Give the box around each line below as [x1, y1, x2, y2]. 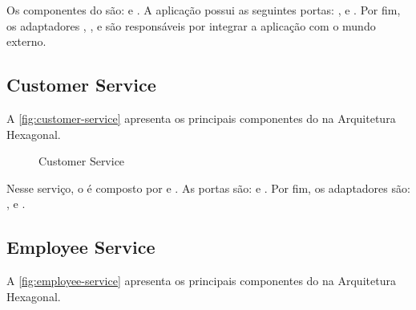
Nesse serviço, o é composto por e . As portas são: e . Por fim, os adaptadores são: [6, 179, 410, 196]
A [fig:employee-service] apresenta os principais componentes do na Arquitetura [6, 272, 396, 289]
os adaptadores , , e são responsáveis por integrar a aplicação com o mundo [6, 17, 376, 34]
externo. [6, 33, 46, 50]
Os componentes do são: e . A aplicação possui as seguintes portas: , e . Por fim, [6, 2, 401, 18]
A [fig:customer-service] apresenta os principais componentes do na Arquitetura [6, 109, 396, 126]
